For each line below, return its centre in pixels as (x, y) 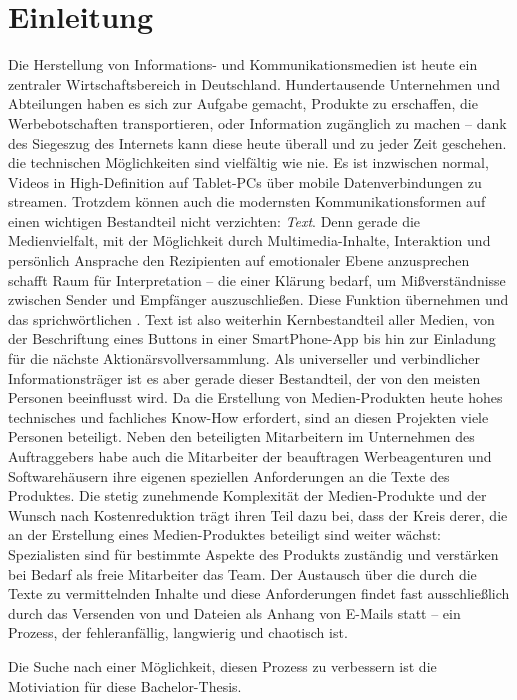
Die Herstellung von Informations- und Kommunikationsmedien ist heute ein (243, 64)
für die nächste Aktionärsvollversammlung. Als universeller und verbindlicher (244, 358)
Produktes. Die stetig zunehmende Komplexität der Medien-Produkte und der (247, 495)
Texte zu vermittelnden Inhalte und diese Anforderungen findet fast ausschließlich (259, 593)
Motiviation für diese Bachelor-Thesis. (125, 685)
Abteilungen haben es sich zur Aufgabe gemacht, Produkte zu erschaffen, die (243, 103)
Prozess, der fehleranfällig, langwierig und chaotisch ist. (178, 632)
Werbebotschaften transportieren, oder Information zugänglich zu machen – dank (257, 122)
